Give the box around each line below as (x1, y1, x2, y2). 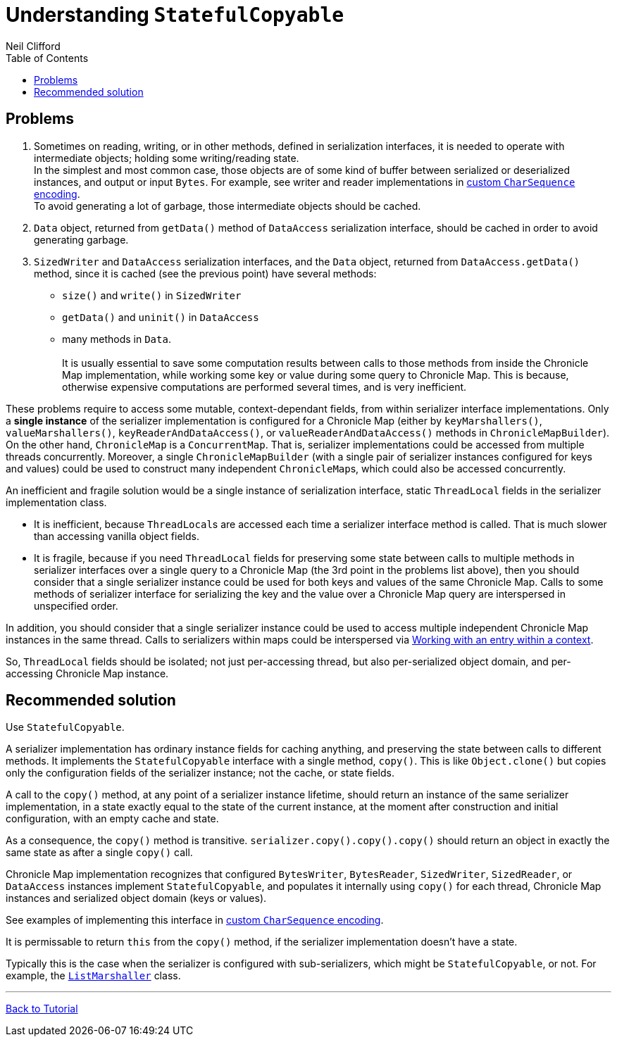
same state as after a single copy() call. (6, 846, 193, 859)
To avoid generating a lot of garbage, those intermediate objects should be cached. (34, 199, 421, 212)
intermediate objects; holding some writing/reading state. (34, 151, 299, 164)
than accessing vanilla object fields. (34, 529, 199, 542)
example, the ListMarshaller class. (6, 969, 181, 982)
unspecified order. (34, 599, 118, 612)
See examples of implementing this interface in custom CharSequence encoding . (6, 914, 384, 927)
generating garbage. (34, 233, 129, 246)
